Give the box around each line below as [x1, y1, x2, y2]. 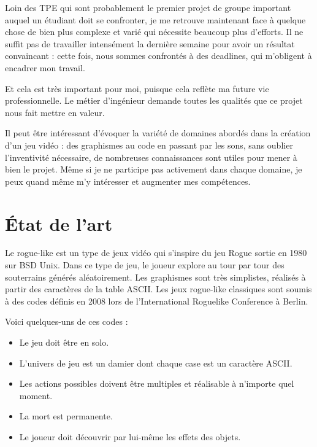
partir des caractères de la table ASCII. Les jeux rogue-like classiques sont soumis [5, 282, 312, 295]
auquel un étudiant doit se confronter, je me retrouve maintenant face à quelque [5, 13, 306, 26]
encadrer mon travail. [5, 61, 85, 74]
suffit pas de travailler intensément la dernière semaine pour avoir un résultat [5, 37, 295, 50]
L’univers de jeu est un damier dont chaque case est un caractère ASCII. [19, 356, 292, 369]
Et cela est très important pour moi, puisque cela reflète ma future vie [5, 82, 269, 95]
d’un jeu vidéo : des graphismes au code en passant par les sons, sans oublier [5, 138, 293, 151]
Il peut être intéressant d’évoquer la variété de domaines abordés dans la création [5, 126, 311, 139]
